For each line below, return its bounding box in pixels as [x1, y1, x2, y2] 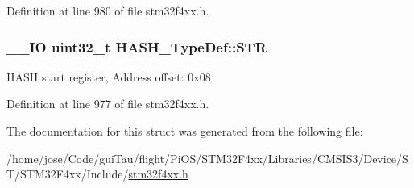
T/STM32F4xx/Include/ [6, 165, 129, 182]
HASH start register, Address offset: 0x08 [6, 68, 211, 85]
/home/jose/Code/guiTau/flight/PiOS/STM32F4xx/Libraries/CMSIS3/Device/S [6, 149, 408, 166]
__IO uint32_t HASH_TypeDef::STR [6, 36, 267, 56]
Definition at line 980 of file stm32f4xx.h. [6, 2, 209, 19]
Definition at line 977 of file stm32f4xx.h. [6, 95, 209, 112]
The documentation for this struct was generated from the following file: [6, 123, 363, 139]
